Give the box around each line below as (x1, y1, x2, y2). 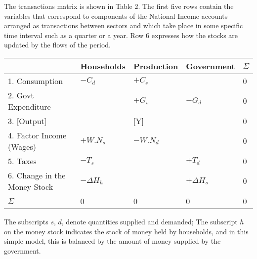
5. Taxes (8, 155, 37, 167)
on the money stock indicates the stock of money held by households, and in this (4, 226, 249, 236)
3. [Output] (8, 115, 47, 127)
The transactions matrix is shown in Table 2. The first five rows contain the (4, 1, 234, 11)
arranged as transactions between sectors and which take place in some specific (4, 20, 243, 31)
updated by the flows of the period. (4, 40, 111, 50)
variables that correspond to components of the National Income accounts (4, 10, 228, 21)
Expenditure (8, 100, 51, 112)
